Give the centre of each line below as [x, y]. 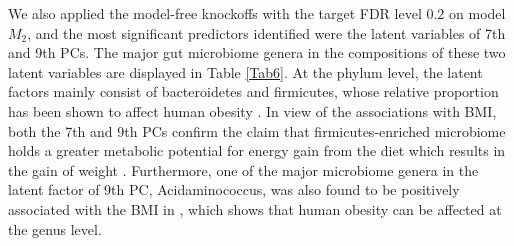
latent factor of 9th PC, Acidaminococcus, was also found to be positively [234, 189]
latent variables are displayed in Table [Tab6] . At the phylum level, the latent [245, 71]
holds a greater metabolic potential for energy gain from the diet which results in [257, 150]
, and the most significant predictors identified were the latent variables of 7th [266, 32]
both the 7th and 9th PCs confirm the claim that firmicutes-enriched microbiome [257, 130]
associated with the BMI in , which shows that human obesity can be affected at [255, 208]
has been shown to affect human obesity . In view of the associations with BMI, [252, 110]
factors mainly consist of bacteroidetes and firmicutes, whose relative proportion [253, 91]
